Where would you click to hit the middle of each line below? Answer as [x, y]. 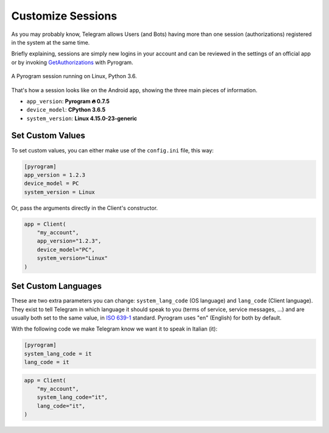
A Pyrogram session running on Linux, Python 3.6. [74, 76]
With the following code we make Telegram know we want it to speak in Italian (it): [114, 329]
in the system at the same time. [51, 42]
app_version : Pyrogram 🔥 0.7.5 [68, 101]
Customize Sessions [64, 16]
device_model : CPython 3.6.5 [66, 110]
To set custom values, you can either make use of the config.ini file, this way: [112, 150]
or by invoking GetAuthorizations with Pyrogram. [72, 62]
